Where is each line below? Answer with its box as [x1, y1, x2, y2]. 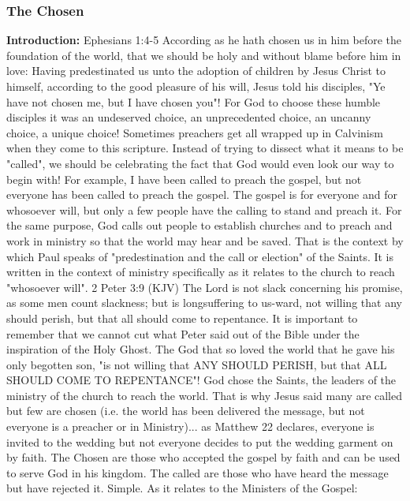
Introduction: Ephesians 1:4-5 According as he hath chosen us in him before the [6, 32, 402, 48]
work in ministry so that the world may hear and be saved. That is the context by [6, 232, 404, 249]
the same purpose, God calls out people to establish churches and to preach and [6, 217, 393, 234]
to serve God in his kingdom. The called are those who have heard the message [6, 464, 389, 480]
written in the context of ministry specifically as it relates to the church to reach [6, 264, 395, 280]
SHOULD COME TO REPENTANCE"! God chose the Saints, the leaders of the [6, 372, 397, 388]
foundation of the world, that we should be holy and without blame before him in [6, 47, 401, 63]
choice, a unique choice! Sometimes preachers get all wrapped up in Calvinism [6, 124, 383, 140]
